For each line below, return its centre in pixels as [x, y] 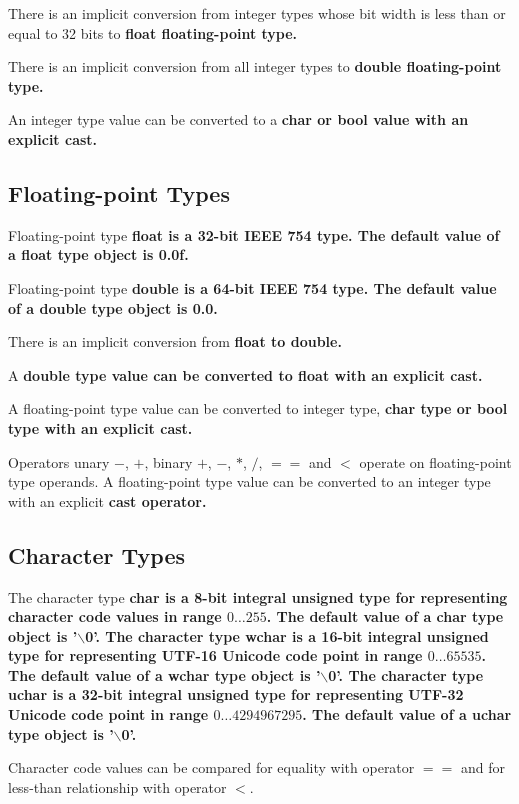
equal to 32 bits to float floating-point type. [153, 32]
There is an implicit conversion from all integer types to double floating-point [255, 66]
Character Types [97, 554]
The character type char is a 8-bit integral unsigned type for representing [258, 596]
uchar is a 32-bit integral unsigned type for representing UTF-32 [236, 694]
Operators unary [59, 461]
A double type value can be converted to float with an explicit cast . [245, 374]
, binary [168, 461]
